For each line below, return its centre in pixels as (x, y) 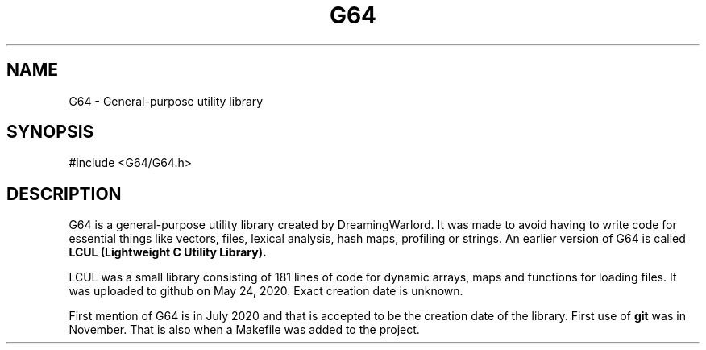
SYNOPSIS (50, 132)
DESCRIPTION (64, 194)
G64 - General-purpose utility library (166, 101)
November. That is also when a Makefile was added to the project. (244, 330)
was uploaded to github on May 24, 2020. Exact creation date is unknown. (266, 291)
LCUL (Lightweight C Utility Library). (168, 252)
